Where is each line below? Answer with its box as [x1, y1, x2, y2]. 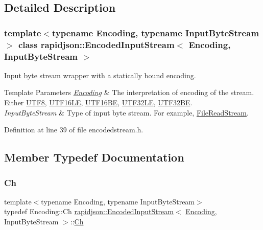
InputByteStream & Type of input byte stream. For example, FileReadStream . [4, 107, 249, 118]
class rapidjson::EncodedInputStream [18, 38, 175, 51]
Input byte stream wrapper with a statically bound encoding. [4, 70, 196, 80]
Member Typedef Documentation [4, 149, 184, 165]
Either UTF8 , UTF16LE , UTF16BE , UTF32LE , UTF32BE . [4, 97, 193, 108]
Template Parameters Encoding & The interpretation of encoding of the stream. [4, 87, 254, 98]
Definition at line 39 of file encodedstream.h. [4, 124, 144, 135]
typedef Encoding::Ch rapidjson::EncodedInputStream [4, 206, 174, 217]
